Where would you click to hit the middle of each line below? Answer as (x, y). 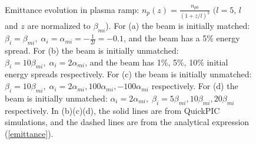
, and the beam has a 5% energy (182, 38)
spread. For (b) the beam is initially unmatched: (92, 50)
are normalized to (59, 26)
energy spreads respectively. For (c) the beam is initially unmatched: (128, 74)
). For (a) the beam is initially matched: (178, 26)
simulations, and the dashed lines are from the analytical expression (127, 122)
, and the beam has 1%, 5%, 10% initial (157, 62)
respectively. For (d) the (195, 86)
